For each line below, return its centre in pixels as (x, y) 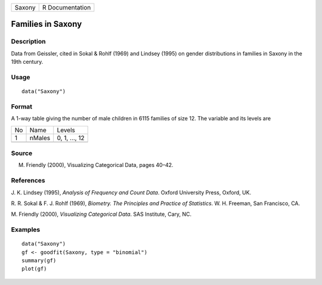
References (28, 181)
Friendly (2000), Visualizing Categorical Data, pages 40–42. (100, 165)
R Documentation (66, 7)
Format (22, 106)
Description (28, 42)
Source (22, 153)
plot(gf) (34, 269)
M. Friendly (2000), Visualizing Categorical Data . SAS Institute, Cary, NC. (101, 214)
